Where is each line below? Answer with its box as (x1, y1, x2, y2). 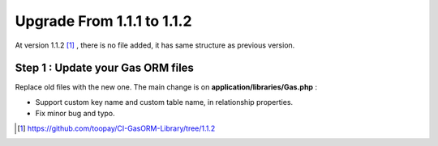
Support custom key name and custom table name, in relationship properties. (35, 97, 294, 106)
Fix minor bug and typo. (35, 109, 115, 119)
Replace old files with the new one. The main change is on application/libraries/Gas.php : (15, 82, 318, 92)
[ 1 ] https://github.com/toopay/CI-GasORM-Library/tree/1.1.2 (17, 123, 216, 133)
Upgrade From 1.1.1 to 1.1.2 (15, 12, 192, 30)
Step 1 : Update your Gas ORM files (15, 61, 195, 75)
